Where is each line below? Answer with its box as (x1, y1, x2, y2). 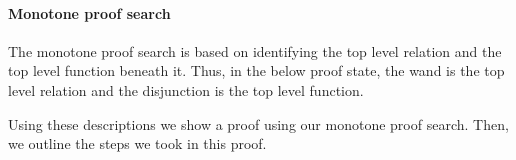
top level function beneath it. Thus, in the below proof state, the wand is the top (8, 60, 505, 81)
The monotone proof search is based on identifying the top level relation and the (8, 40, 502, 61)
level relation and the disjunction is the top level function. (8, 79, 364, 100)
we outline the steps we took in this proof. (8, 133, 267, 154)
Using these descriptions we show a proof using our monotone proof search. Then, (8, 113, 509, 134)
